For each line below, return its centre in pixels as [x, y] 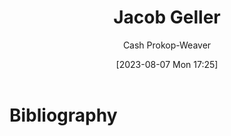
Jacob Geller [167, 17]
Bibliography [63, 115]
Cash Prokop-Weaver [167, 45]
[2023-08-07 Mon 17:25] [167, 64]
